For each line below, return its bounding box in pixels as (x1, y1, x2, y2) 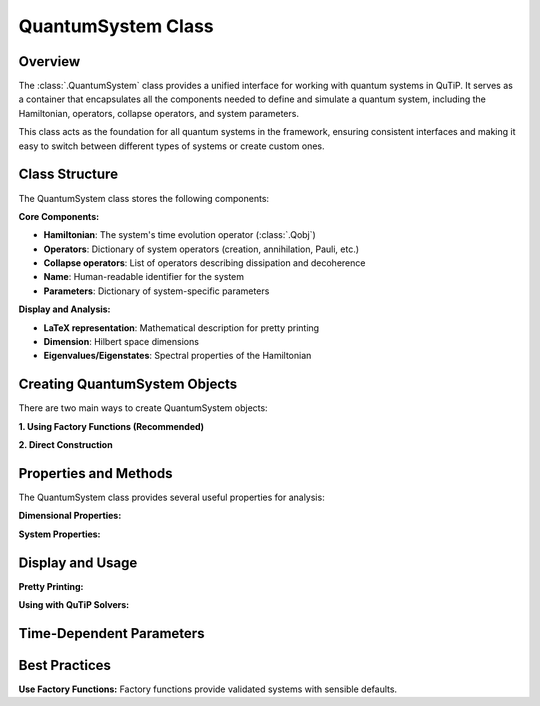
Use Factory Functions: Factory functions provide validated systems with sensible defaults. (18, 683, 398, 695)
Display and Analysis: (18, 303, 111, 315)
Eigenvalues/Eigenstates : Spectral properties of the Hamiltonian (43, 350, 312, 362)
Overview (18, 53, 81, 70)
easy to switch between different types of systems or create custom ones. (18, 140, 325, 152)
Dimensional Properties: (18, 510, 122, 522)
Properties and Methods (18, 465, 174, 482)
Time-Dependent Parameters (18, 625, 205, 642)
